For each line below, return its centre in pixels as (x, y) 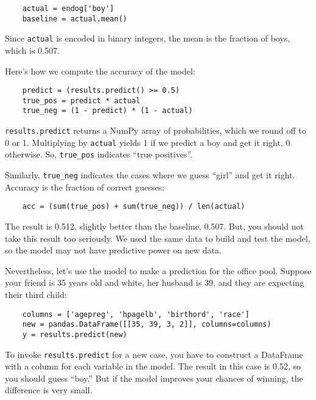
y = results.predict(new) (75, 334)
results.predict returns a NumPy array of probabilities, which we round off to (156, 130)
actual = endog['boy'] (68, 9)
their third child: (36, 294)
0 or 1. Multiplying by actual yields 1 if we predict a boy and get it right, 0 (148, 142)
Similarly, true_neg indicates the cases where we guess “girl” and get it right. (150, 175)
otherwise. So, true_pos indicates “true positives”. (99, 154)
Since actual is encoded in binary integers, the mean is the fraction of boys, (148, 38)
